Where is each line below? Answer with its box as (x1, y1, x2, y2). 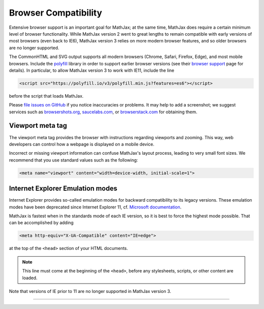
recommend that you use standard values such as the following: (9, 157, 138, 163)
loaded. (22, 275, 38, 281)
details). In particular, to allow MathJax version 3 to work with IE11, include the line (9, 67, 175, 73)
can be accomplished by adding (9, 220, 74, 226)
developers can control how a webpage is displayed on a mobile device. (9, 141, 154, 147)
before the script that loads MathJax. (9, 93, 84, 99)
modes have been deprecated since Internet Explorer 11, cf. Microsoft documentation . (9, 204, 182, 210)
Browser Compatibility (9, 7, 102, 18)
